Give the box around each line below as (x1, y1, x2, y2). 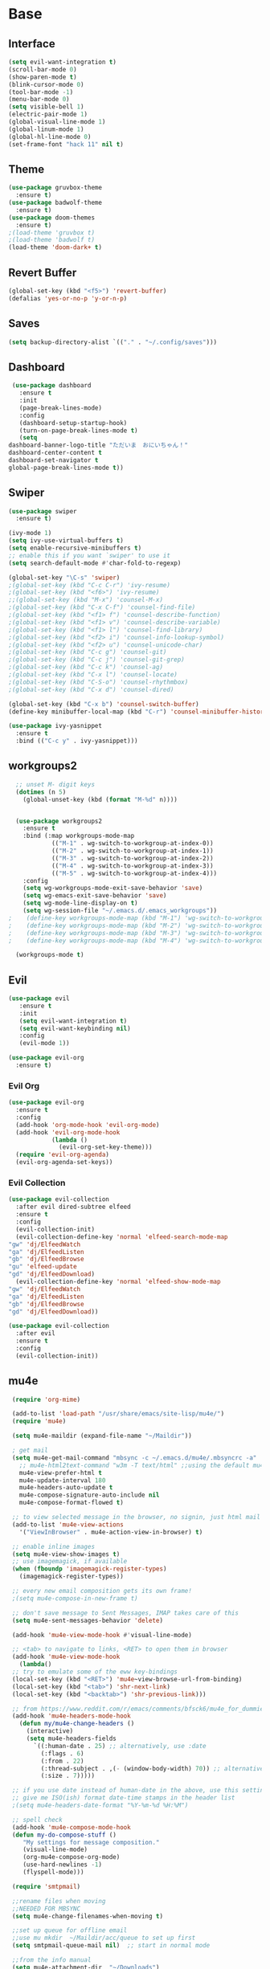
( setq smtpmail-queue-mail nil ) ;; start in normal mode (11, 1942, 211, 1950)
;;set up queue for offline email (11, 1926, 128, 1934)
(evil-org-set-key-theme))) (59, 1143, 153, 1151)
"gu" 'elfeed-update (8, 1263, 78, 1271)
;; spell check (11, 1816, 63, 1824)
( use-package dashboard (11, 382, 92, 390)
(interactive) (26, 1727, 74, 1735)
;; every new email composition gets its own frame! (11, 1587, 193, 1595)
